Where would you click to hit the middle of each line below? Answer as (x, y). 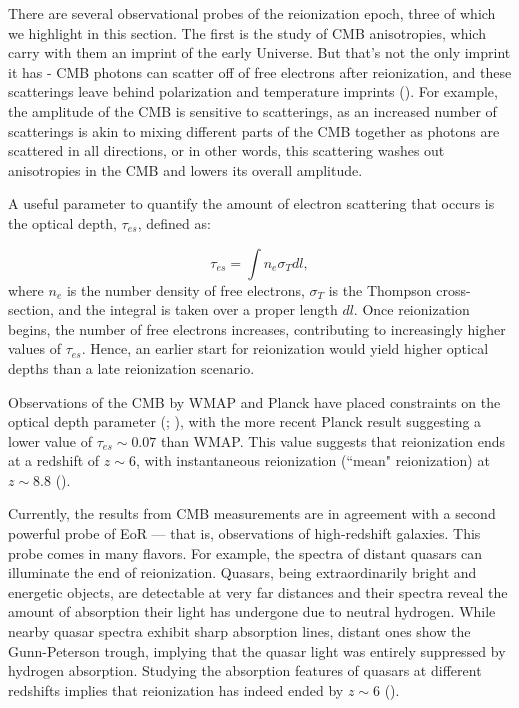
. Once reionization (411, 309)
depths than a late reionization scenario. (131, 367)
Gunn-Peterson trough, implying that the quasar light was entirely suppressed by (257, 650)
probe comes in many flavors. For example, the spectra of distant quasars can (245, 552)
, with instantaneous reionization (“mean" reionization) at (312, 460)
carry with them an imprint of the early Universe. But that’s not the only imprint (259, 52)
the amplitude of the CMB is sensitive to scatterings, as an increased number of (252, 110)
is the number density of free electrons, (185, 289)
